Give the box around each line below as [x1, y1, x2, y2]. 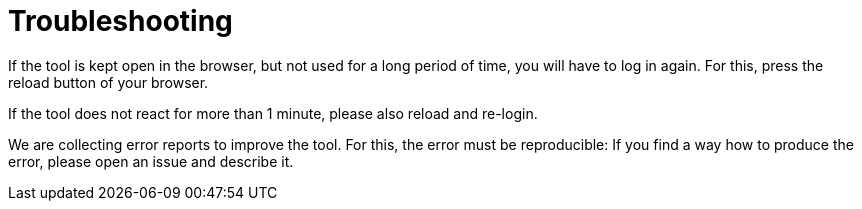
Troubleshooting [8, 4, 233, 38]
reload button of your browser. [8, 73, 209, 91]
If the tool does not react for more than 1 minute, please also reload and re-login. [8, 104, 538, 122]
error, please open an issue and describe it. [8, 152, 294, 170]
